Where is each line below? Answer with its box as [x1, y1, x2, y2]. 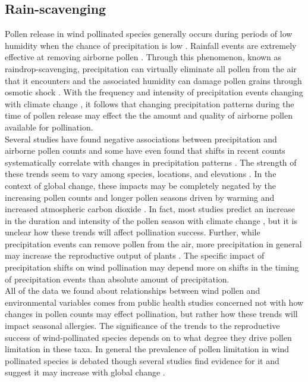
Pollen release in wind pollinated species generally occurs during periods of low [5, 27, 293, 40]
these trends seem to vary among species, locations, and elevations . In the [5, 167, 276, 180]
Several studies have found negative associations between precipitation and [5, 132, 277, 145]
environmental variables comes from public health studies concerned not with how [5, 296, 304, 308]
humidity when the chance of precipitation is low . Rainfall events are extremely [5, 39, 297, 51]
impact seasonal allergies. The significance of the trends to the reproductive [5, 319, 280, 332]
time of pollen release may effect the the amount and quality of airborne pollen [5, 109, 293, 122]
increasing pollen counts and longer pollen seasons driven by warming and [5, 191, 275, 203]
